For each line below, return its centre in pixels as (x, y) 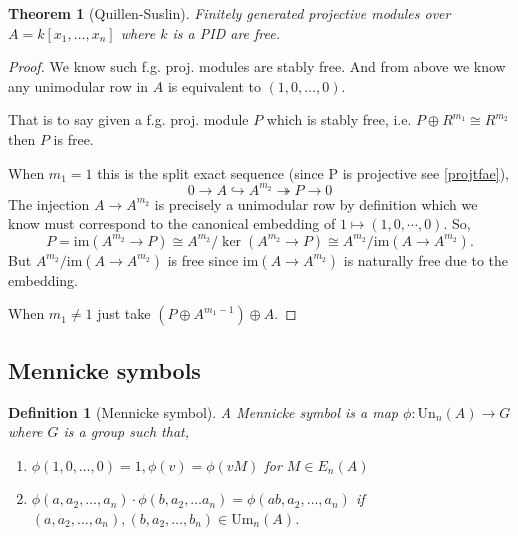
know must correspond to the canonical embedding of (172, 223)
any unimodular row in (78, 85)
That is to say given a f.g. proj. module (128, 119)
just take (124, 313)
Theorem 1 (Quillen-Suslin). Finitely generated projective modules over (229, 13)
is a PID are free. (226, 32)
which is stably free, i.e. (339, 119)
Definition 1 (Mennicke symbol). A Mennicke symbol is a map (203, 411)
